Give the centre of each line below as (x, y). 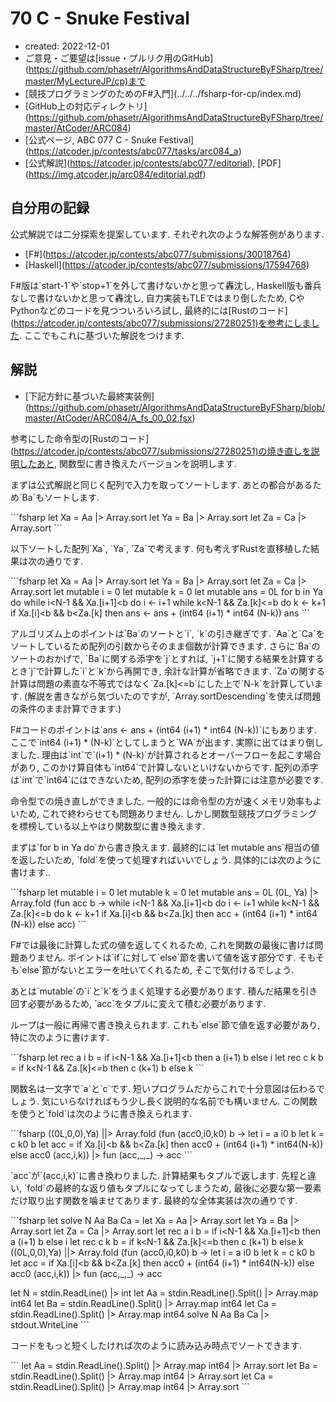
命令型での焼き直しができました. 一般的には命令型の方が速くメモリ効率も (161, 801)
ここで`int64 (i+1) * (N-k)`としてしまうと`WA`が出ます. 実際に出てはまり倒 (162, 742)
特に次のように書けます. (60, 1037)
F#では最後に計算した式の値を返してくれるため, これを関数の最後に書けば (162, 944)
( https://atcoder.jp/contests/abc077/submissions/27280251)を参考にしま (161, 323)
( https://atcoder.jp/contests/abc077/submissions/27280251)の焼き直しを (161, 451)
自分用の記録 (50, 208)
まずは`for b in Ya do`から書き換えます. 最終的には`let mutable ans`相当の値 (165, 847)
